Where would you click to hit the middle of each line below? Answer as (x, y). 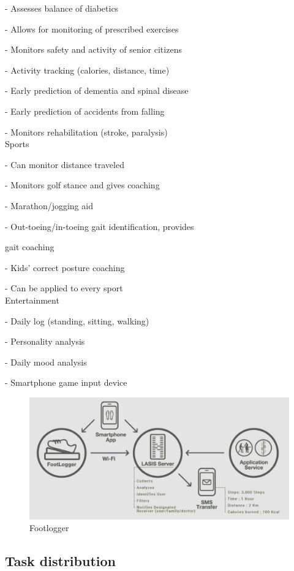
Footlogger (49, 528)
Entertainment (32, 300)
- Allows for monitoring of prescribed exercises (92, 29)
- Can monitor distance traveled (65, 164)
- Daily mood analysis (46, 362)
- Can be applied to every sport (64, 288)
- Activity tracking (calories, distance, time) (87, 70)
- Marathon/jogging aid (49, 205)
